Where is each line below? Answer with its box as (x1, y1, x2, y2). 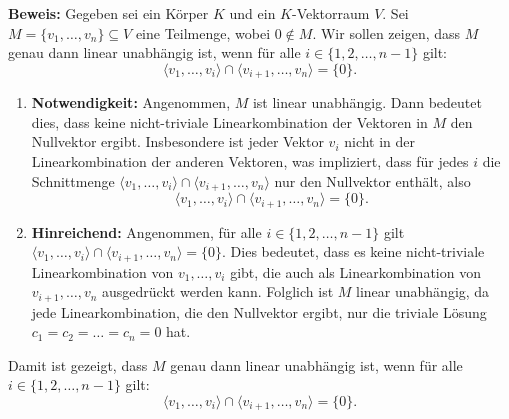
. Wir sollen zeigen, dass (312, 22, 461, 43)
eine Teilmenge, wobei (135, 22, 271, 43)
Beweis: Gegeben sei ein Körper (8, 3, 209, 23)
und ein (229, 3, 276, 23)
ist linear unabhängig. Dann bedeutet (252, 92, 482, 113)
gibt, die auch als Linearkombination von (230, 261, 481, 282)
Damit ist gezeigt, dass (8, 354, 148, 375)
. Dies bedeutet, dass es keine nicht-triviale (222, 241, 485, 262)
